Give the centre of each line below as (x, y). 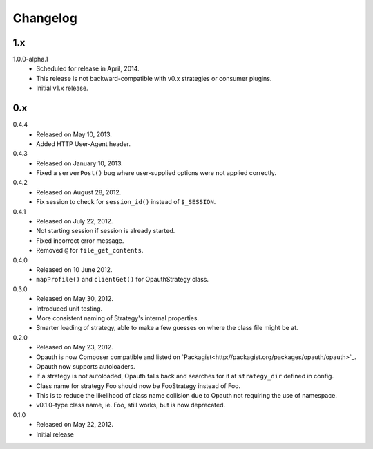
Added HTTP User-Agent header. (84, 144)
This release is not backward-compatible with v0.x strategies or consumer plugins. (154, 78)
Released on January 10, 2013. (80, 163)
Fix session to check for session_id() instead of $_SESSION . (126, 202)
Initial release (55, 434)
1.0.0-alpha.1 (30, 59)
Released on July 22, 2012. (75, 221)
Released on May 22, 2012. (75, 425)
